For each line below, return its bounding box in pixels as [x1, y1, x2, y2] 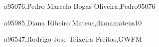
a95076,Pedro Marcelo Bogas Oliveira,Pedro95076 [4, 1, 156, 11]
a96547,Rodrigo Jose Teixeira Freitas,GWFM [4, 34, 142, 44]
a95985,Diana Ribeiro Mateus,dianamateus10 [4, 17, 142, 27]
